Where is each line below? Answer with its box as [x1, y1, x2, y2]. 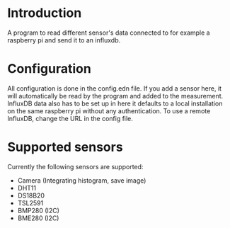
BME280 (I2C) [17, 214, 59, 222]
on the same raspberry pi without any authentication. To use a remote [7, 106, 211, 115]
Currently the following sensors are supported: [7, 162, 144, 171]
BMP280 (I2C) [17, 206, 60, 215]
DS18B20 [17, 191, 45, 200]
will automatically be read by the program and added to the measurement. [7, 91, 224, 100]
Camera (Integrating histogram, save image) [17, 176, 146, 185]
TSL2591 [17, 198, 44, 207]
